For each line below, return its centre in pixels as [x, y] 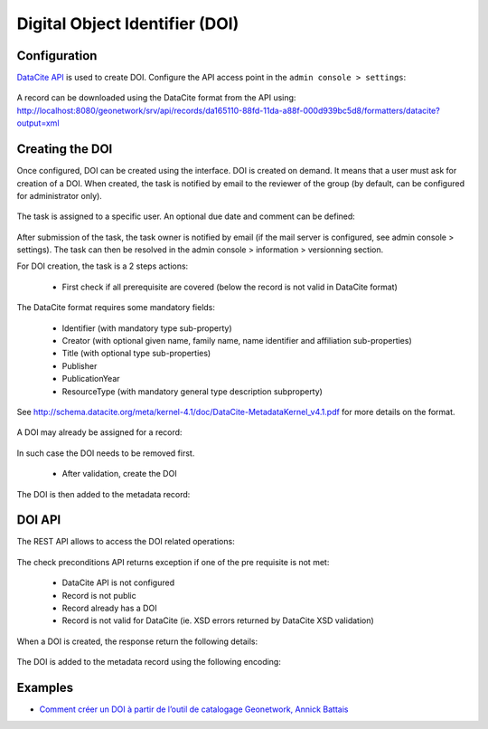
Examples [45, 688]
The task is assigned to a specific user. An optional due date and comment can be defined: [186, 216]
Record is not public [99, 595]
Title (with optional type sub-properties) [136, 354]
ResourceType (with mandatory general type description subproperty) [192, 391]
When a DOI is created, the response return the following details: [137, 641]
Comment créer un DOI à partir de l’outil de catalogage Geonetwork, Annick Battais [194, 709]
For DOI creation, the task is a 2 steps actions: [103, 266]
